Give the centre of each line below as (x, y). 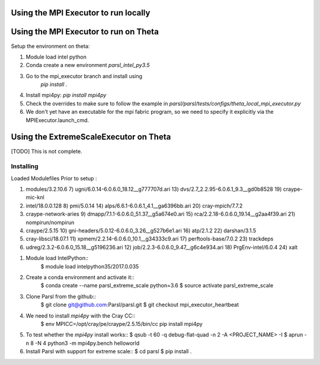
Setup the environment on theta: (50, 46)
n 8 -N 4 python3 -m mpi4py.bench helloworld (83, 343)
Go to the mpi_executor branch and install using (84, 76)
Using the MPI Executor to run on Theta (85, 32)
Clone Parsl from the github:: (61, 296)
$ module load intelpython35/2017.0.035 (90, 266)
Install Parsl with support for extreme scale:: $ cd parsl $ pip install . (109, 351)
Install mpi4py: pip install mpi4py (66, 95)
